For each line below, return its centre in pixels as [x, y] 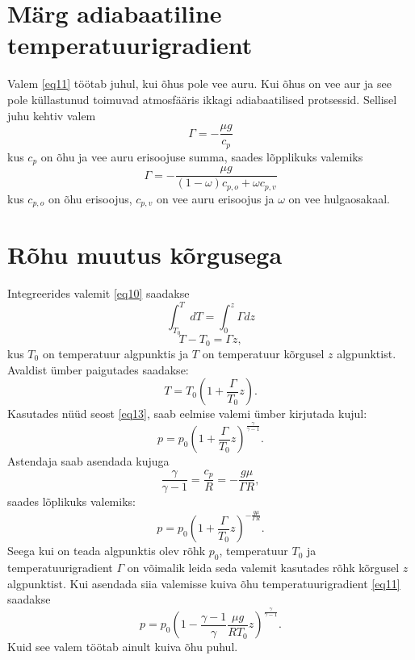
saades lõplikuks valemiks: [71, 501]
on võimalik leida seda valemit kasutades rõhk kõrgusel [263, 568]
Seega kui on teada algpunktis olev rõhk [107, 551]
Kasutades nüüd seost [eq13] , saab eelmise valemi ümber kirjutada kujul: [187, 414]
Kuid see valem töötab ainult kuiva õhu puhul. [123, 647]
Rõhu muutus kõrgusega [145, 255]
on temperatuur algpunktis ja [115, 353]
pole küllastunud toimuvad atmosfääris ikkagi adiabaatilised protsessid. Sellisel [202, 99]
